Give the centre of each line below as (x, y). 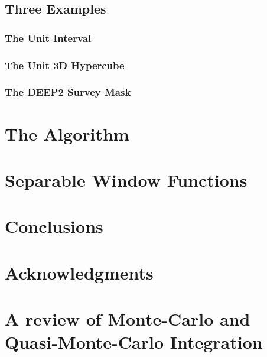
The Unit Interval (48, 38)
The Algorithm (67, 133)
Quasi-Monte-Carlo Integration (134, 342)
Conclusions (54, 226)
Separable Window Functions (126, 179)
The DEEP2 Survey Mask (68, 92)
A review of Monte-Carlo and (128, 319)
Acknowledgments (79, 272)
